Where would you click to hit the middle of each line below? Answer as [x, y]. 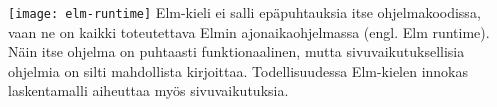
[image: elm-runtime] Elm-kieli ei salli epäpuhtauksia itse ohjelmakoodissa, [244, 12]
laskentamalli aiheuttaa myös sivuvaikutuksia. [148, 90]
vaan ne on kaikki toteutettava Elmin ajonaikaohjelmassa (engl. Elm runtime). [249, 31]
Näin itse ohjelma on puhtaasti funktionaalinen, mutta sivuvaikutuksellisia [236, 51]
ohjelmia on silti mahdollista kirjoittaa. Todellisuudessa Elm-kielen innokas [238, 70]
